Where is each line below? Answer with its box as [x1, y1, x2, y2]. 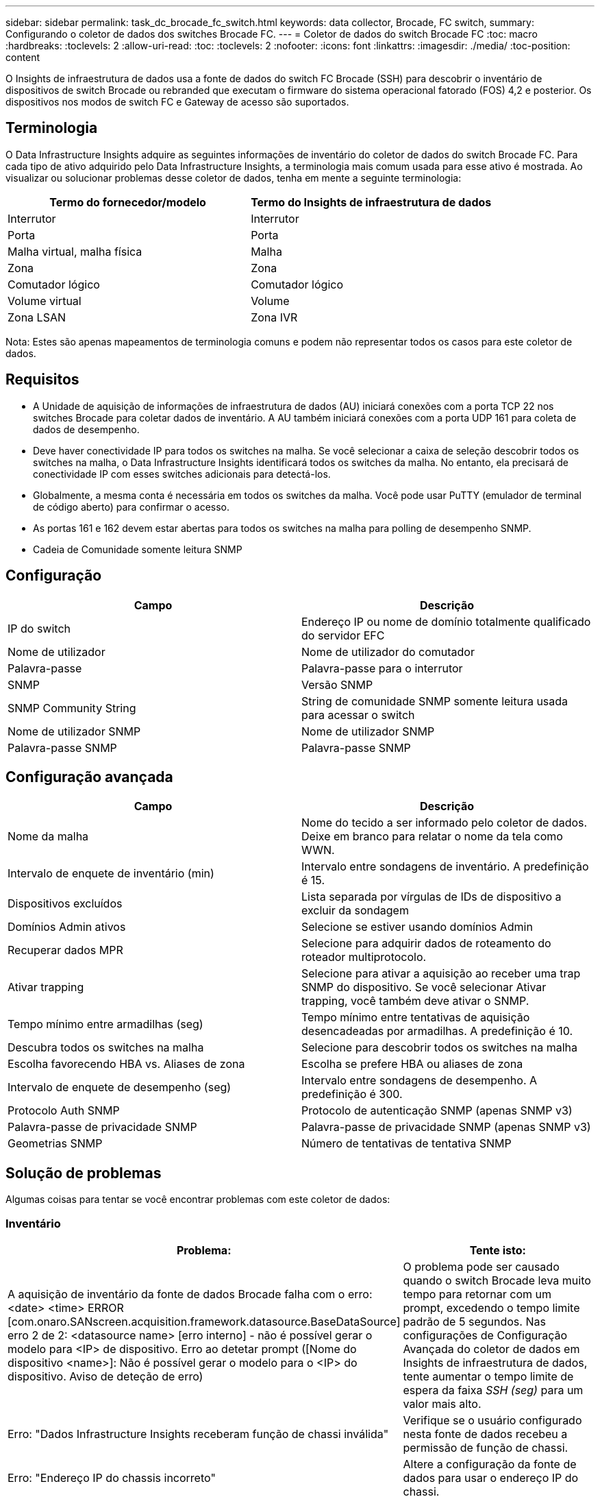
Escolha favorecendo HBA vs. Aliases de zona [8, 1057, 245, 1071]
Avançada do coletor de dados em [403, 1341, 580, 1356]
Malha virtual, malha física [8, 244, 142, 258]
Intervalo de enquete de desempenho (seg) [8, 1080, 232, 1095]
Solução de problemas [5, 1164, 162, 1182]
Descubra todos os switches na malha [8, 1040, 204, 1055]
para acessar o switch [301, 707, 415, 722]
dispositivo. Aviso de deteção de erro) [8, 1369, 203, 1383]
